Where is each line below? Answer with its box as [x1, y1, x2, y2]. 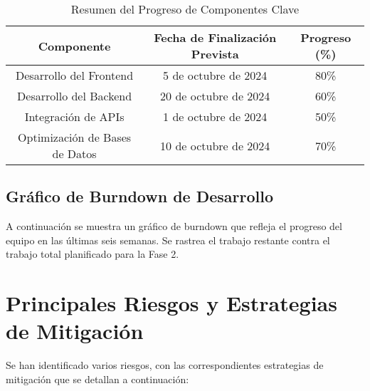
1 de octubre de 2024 [163, 108, 268, 125]
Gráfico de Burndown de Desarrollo [6, 185, 274, 207]
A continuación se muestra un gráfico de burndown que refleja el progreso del [6, 219, 342, 234]
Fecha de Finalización [154, 29, 277, 46]
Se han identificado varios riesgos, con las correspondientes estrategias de [6, 358, 324, 372]
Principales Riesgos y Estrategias [6, 288, 337, 318]
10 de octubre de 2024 [160, 137, 270, 154]
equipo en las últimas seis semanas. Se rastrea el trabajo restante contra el [6, 232, 330, 247]
